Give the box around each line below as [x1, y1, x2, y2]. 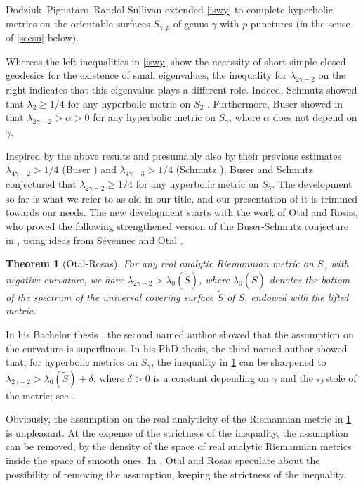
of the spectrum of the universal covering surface [6, 289, 214, 304]
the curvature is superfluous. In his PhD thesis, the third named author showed [6, 340, 348, 355]
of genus [173, 15, 209, 30]
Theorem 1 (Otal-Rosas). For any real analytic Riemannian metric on [6, 256, 314, 271]
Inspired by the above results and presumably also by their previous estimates [6, 148, 341, 162]
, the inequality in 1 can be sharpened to [151, 354, 326, 369]
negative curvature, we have [6, 271, 124, 286]
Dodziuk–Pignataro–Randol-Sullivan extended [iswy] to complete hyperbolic [6, 2, 333, 16]
